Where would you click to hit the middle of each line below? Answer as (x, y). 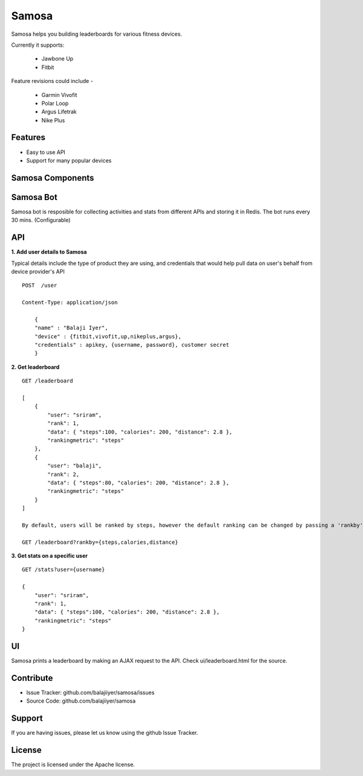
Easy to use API (46, 152)
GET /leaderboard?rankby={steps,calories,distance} (100, 542)
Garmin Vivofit (59, 95)
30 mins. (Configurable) (41, 220)
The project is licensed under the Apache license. (73, 764)
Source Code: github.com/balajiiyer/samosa (81, 701)
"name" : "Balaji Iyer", (71, 328)
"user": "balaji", (75, 466)
